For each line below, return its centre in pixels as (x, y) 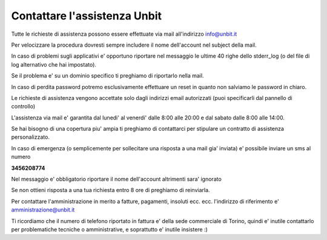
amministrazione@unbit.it (43, 210)
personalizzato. (30, 137)
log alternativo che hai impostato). (54, 64)
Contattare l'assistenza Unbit (86, 16)
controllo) (23, 107)
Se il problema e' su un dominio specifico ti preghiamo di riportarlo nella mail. (107, 76)
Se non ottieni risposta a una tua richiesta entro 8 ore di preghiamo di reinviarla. (111, 190)
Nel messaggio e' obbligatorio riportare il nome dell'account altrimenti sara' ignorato (117, 179)
